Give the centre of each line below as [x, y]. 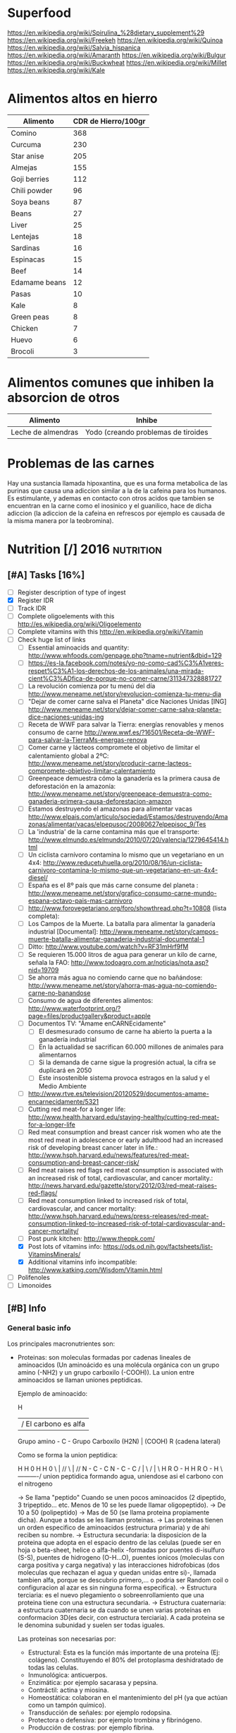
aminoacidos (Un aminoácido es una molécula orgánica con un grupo [118, 1365]
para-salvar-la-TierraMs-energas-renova [87, 740]
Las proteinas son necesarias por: [67, 1638]
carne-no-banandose [59, 993]
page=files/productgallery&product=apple [89, 1016]
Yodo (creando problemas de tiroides [147, 432]
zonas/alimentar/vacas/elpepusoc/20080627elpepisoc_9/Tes [117, 824]
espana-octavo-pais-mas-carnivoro [80, 900]
